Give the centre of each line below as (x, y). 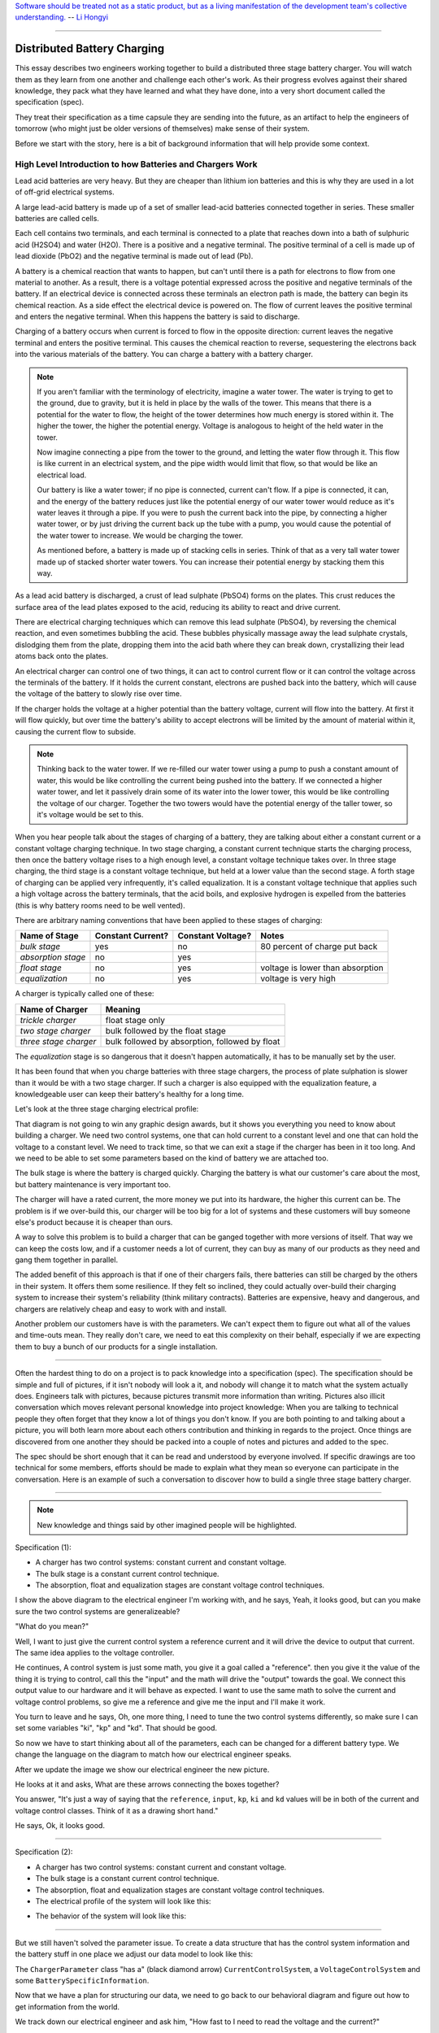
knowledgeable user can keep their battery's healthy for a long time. (129, 1094)
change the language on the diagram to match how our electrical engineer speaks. (153, 1754)
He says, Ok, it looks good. (60, 1826)
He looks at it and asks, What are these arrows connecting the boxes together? (147, 1784)
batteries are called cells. (57, 218)
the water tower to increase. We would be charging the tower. (140, 535)
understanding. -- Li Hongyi (62, 17)
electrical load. (62, 475)
